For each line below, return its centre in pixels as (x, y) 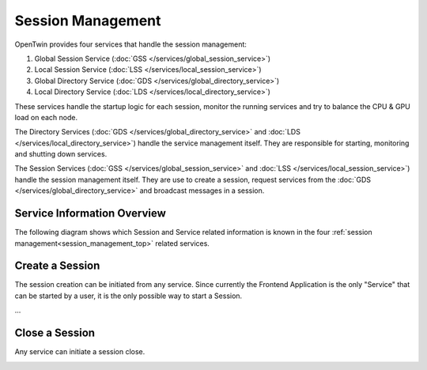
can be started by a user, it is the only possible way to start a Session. (128, 296)
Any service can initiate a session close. (80, 352)
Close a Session (55, 333)
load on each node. (46, 117)
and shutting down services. (61, 154)
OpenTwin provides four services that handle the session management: (130, 44)
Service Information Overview (90, 213)
